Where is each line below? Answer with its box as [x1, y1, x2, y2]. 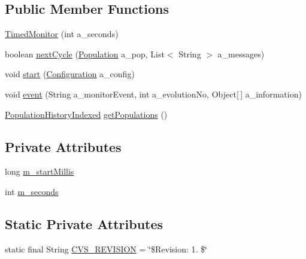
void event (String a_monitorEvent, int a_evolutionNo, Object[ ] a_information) [5, 87, 302, 100]
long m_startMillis [5, 165, 74, 178]
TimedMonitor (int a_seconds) [5, 28, 119, 40]
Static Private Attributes [5, 214, 163, 233]
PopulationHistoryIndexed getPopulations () [5, 108, 168, 120]
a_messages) [217, 47, 265, 60]
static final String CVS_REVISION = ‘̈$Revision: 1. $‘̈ [5, 242, 207, 255]
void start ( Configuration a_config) [5, 68, 135, 80]
